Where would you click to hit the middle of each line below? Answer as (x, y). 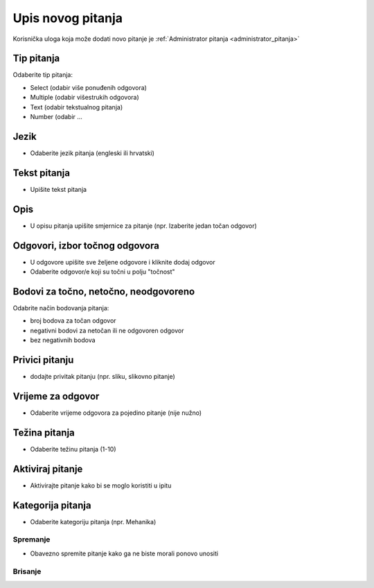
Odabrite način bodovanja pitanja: (61, 308)
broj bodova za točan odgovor (73, 321)
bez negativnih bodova (63, 340)
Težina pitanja (44, 433)
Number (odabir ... (56, 117)
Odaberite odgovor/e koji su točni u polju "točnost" (103, 272)
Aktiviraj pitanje (48, 469)
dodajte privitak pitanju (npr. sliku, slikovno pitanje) (103, 377)
